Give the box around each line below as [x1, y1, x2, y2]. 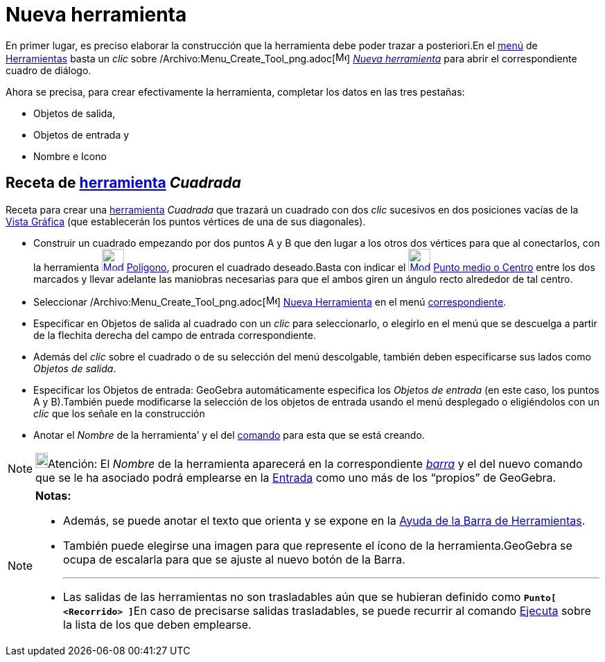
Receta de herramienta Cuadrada [6, 174, 241, 192]
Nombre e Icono [33, 150, 107, 162]
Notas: [35, 488, 71, 503]
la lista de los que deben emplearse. [63, 617, 252, 631]
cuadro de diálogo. [6, 64, 91, 76]
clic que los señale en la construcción [33, 407, 205, 419]
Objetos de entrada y [33, 128, 130, 141]
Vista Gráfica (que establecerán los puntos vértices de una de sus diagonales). [6, 215, 366, 227]
